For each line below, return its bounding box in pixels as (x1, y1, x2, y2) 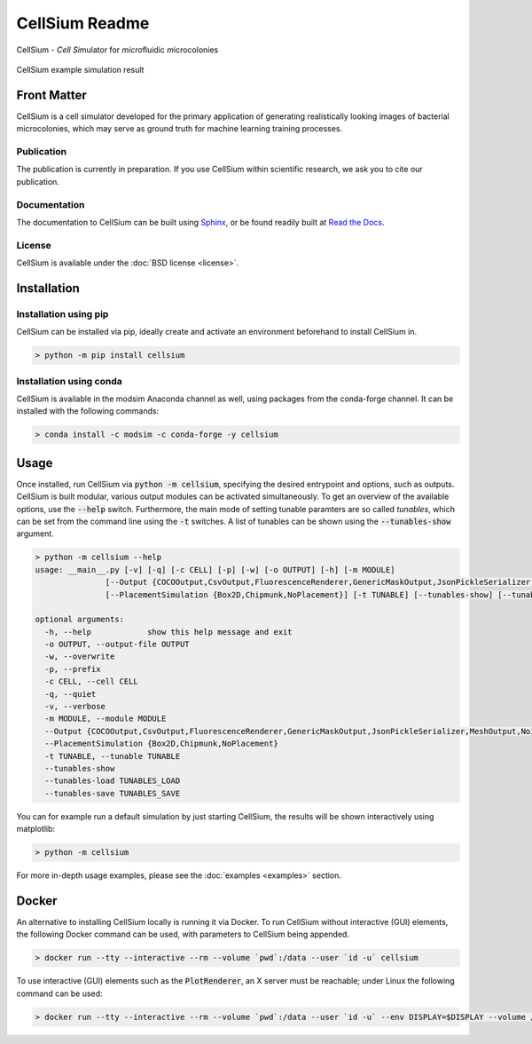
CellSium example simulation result (16, 64, 145, 75)
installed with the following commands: (16, 406, 160, 416)
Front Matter (16, 87, 88, 102)
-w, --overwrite (44, 652, 115, 661)
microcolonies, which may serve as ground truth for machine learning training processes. (16, 123, 343, 134)
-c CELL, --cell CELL (44, 676, 139, 687)
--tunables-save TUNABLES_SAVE (44, 788, 181, 798)
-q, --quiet (44, 689, 97, 699)
